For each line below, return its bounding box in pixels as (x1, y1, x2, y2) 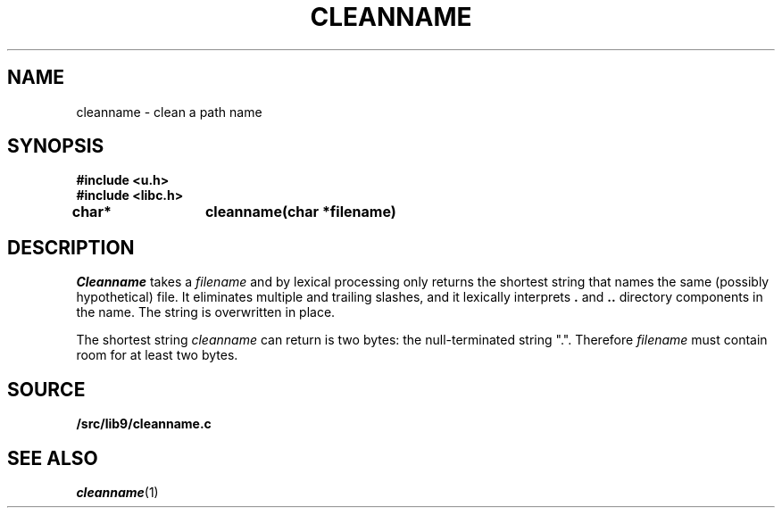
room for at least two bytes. (76, 347, 238, 363)
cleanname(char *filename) (204, 203, 396, 221)
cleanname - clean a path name (76, 104, 262, 120)
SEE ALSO (7, 446, 98, 469)
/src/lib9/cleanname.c (76, 416, 212, 432)
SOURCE (7, 378, 86, 401)
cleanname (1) (76, 484, 159, 500)
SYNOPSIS (7, 135, 104, 158)
